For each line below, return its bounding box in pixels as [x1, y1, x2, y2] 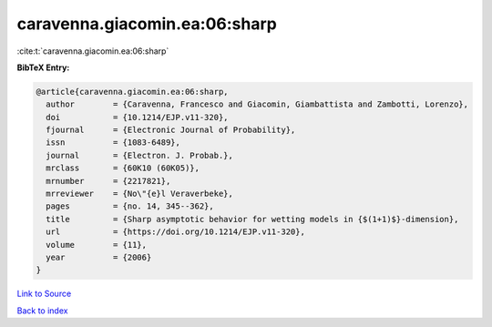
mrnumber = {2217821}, [46, 176, 171, 186]
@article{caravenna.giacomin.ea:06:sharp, [36, 87, 229, 97]
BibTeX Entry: [16, 62, 70, 73]
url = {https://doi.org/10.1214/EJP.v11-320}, [46, 227, 305, 237]
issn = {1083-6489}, [46, 138, 181, 148]
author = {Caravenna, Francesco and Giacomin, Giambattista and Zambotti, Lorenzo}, [46, 99, 469, 109]
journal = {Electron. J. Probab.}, [46, 150, 234, 160]
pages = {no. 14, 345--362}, [46, 201, 214, 211]
